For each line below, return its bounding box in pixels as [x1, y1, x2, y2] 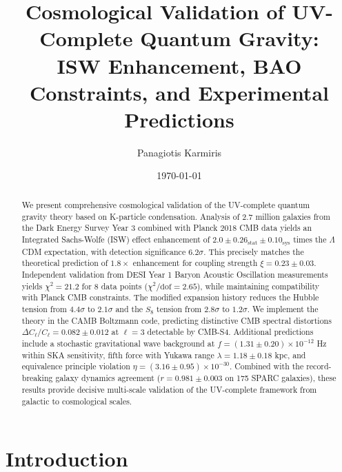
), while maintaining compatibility [197, 280, 320, 291]
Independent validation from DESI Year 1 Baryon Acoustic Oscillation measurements [21, 269, 328, 280]
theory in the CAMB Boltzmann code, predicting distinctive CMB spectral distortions [21, 314, 332, 326]
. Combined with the [229, 360, 304, 372]
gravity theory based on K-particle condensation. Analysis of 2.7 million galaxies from [21, 210, 330, 222]
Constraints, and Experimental [30, 78, 329, 106]
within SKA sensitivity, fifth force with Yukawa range [21, 349, 214, 360]
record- [306, 360, 332, 372]
